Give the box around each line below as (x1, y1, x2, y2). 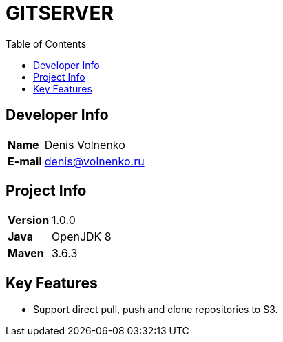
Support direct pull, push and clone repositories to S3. (33, 303, 278, 316)
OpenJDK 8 (52, 230, 112, 244)
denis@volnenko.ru (44, 154, 145, 168)
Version (8, 213, 50, 228)
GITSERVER (6, 1, 114, 25)
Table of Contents (6, 37, 87, 50)
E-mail (8, 154, 42, 168)
